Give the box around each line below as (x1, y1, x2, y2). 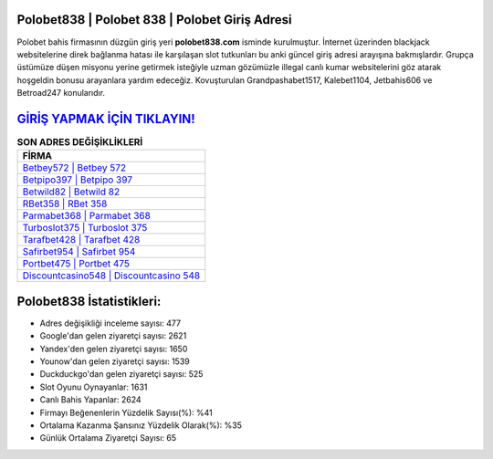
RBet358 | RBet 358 (22, 197, 108, 210)
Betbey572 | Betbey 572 (22, 162, 127, 174)
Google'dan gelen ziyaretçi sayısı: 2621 (39, 330, 187, 341)
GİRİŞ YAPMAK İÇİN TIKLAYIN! (16, 110, 195, 127)
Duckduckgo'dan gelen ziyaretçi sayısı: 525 (39, 369, 204, 380)
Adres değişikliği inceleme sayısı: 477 (39, 318, 182, 329)
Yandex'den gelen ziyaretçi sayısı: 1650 (39, 343, 188, 354)
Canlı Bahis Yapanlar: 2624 (39, 394, 142, 405)
